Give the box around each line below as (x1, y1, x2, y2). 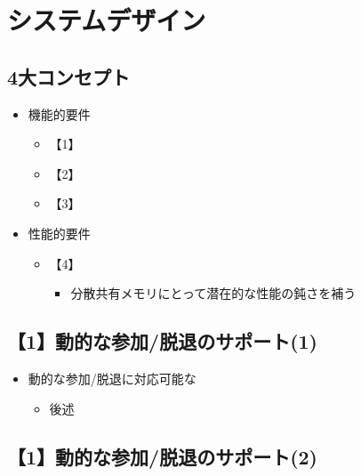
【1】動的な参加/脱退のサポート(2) (7, 442, 317, 470)
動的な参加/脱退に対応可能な (28, 368, 197, 387)
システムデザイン (7, 2, 206, 38)
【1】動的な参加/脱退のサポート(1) (7, 327, 317, 355)
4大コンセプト (7, 62, 131, 90)
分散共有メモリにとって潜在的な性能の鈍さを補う (70, 284, 357, 303)
